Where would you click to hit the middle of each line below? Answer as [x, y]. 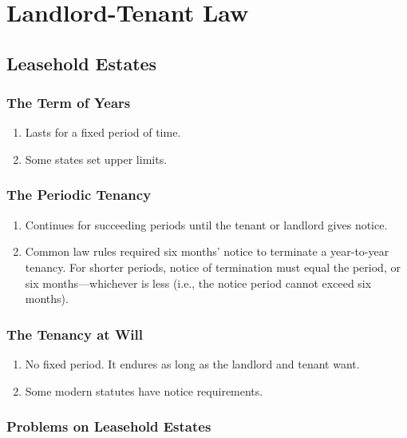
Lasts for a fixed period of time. [103, 132]
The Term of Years [69, 103]
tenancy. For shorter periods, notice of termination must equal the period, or [213, 267]
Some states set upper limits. [96, 159]
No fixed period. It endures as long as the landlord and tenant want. [192, 363]
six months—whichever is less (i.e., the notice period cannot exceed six [198, 283]
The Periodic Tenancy [79, 195]
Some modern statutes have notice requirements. [144, 390]
